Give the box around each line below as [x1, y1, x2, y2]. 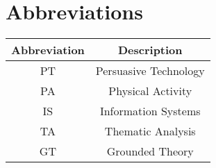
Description [117, 42, 183, 58]
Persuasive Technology [95, 62, 205, 79]
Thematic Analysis [104, 123, 196, 140]
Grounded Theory [106, 143, 194, 160]
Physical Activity [108, 83, 192, 99]
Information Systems [99, 103, 201, 119]
